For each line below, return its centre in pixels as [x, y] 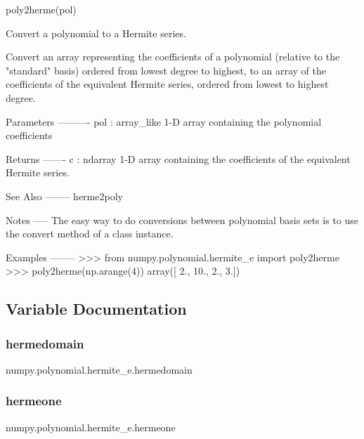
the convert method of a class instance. [90, 234]
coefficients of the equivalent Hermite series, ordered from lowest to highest [167, 84]
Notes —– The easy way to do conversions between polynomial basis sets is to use [182, 219]
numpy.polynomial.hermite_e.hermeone [91, 427]
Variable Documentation [96, 309]
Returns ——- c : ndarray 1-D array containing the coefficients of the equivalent [178, 158]
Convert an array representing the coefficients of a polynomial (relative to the [173, 57]
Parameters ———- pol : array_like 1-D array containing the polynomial [164, 121]
